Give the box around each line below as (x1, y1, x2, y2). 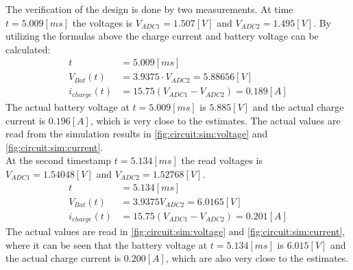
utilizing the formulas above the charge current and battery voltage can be (5, 29, 319, 43)
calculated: (5, 42, 51, 56)
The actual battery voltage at (5, 99, 130, 113)
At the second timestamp (5, 153, 112, 167)
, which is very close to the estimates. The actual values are (90, 113, 341, 127)
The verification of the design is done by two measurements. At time (5, 2, 293, 16)
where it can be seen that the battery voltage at (5, 237, 208, 252)
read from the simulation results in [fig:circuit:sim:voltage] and (5, 126, 268, 141)
